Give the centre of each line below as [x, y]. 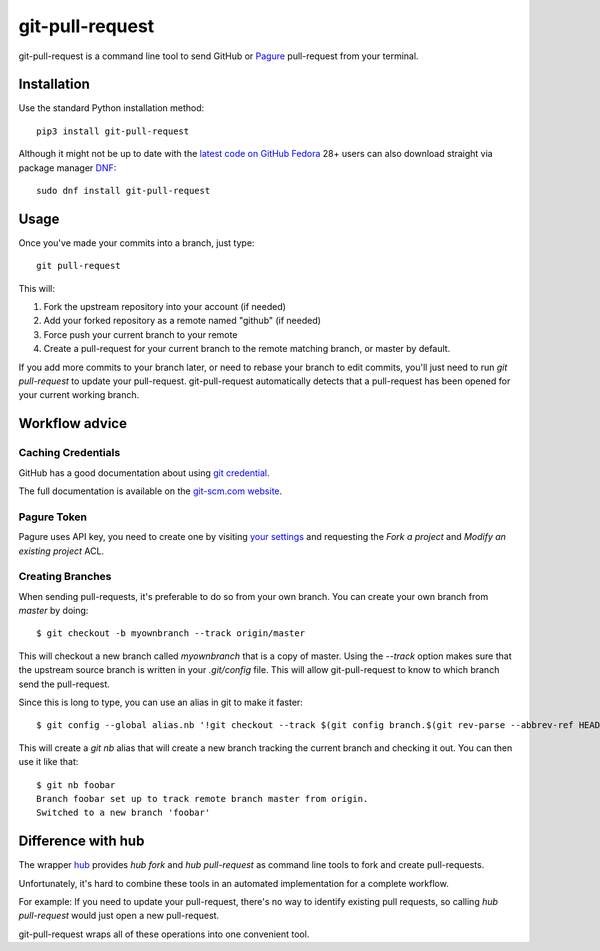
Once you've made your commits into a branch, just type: [136, 242]
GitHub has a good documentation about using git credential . [144, 472]
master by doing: [53, 611]
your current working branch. [79, 395]
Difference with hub [81, 841]
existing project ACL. [61, 551]
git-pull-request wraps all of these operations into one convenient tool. [164, 934]
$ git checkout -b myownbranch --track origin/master [170, 633]
